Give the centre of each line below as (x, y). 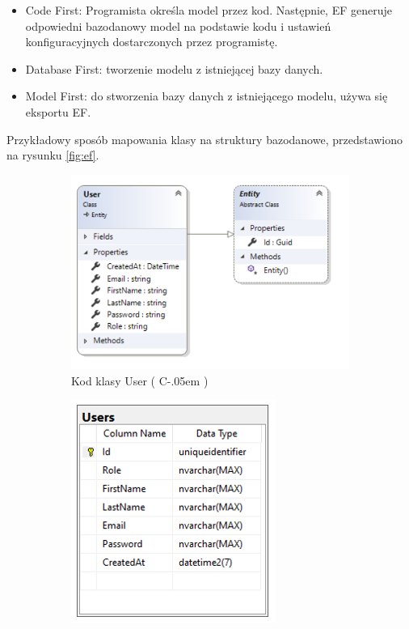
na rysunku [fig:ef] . (53, 155)
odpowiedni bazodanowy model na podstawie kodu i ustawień (178, 25)
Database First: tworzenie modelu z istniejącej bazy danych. (174, 68)
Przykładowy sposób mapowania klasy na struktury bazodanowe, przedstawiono (205, 139)
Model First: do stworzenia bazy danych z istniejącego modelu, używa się (207, 96)
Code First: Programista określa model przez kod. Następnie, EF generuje (209, 10)
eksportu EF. (58, 111)
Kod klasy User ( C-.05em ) (140, 380)
